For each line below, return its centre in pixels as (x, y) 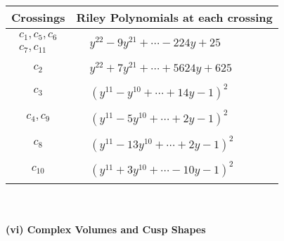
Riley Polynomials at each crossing (174, 17)
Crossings (38, 17)
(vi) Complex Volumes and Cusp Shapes (106, 229)
